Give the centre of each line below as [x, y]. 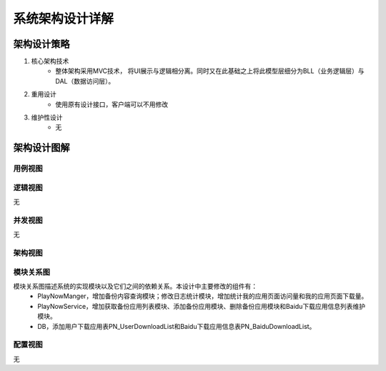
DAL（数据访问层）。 [85, 81]
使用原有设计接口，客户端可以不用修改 [112, 104]
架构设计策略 [41, 44]
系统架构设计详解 [64, 19]
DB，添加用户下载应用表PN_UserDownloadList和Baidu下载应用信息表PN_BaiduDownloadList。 [177, 326]
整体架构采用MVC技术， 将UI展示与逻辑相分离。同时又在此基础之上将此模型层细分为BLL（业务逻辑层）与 [210, 71]
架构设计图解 [41, 148]
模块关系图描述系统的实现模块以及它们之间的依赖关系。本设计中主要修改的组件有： [135, 286]
